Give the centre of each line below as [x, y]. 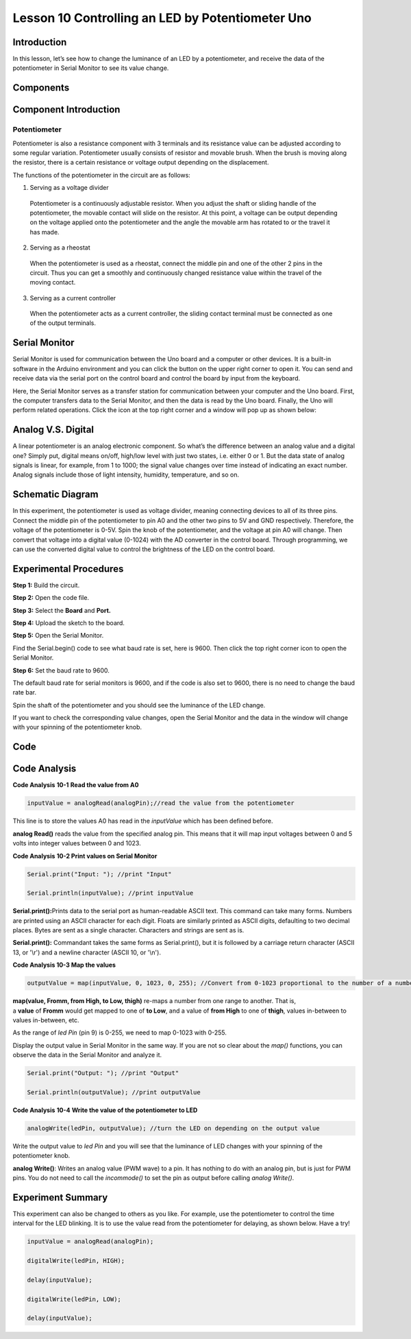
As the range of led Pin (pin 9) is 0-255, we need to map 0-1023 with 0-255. [120, 1033]
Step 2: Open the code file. [51, 598]
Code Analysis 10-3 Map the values [64, 965]
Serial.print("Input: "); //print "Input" [99, 874]
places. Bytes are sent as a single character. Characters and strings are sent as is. [128, 930]
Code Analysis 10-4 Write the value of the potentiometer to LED [105, 1110]
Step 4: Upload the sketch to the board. [68, 623]
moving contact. [53, 282]
